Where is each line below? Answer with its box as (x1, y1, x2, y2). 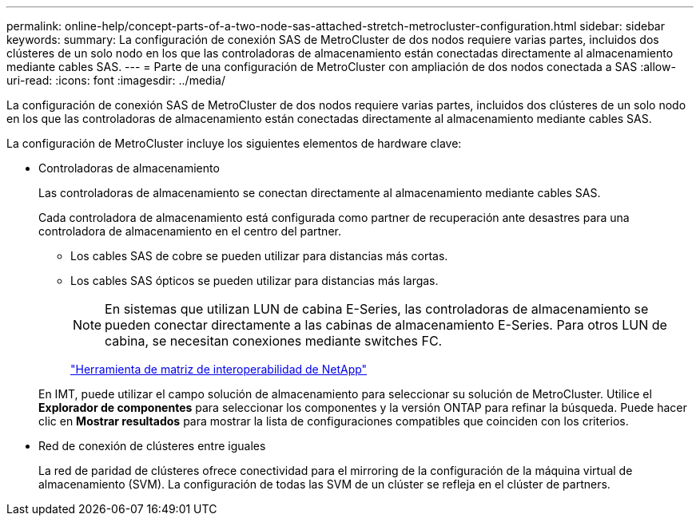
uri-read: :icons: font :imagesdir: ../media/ (6, 73, 225, 87)
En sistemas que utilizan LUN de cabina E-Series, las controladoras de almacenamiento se (105, 301, 649, 317)
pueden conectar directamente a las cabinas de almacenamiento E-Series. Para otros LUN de (105, 317, 667, 333)
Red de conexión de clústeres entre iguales (38, 439, 266, 453)
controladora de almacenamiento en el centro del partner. (38, 224, 341, 238)
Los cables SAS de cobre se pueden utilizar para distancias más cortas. (70, 249, 448, 263)
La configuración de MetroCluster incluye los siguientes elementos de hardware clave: (6, 136, 462, 150)
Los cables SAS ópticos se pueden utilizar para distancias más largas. (70, 274, 439, 287)
